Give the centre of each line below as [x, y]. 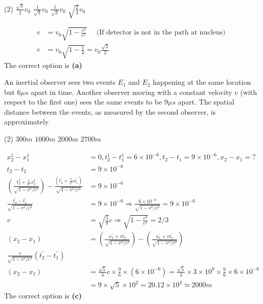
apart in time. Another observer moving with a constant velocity [131, 92]
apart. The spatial [206, 102]
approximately [26, 122]
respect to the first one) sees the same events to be [83, 102]
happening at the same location [202, 82]
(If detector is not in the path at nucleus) [161, 33]
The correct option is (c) [43, 296]
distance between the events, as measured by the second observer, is [110, 111]
